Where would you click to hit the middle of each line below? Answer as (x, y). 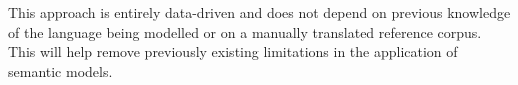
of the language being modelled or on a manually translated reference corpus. (245, 31)
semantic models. (60, 70)
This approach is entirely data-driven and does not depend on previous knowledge (259, 12)
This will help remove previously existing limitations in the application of (233, 51)
